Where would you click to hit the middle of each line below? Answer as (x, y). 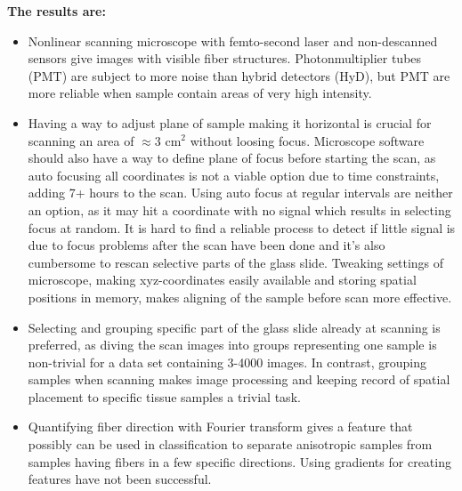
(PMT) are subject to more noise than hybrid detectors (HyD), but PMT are (239, 75)
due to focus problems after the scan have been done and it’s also (207, 245)
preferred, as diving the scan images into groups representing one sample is (232, 345)
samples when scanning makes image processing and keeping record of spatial (239, 379)
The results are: (57, 11)
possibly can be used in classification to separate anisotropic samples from (230, 444)
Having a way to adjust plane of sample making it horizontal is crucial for (230, 122)
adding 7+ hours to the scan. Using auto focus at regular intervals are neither (240, 193)
